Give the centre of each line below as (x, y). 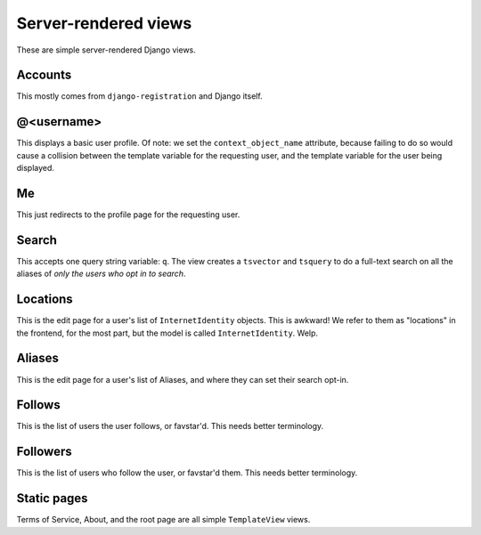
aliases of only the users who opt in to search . (101, 274)
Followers (44, 452)
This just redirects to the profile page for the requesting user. (128, 215)
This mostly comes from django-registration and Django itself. (139, 96)
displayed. (36, 168)
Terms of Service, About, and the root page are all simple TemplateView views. (163, 520)
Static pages (52, 499)
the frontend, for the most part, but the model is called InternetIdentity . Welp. (167, 333)
